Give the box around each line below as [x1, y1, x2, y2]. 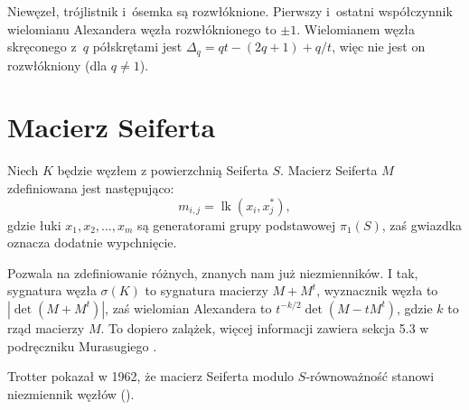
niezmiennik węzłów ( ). [7, 384, 135, 403]
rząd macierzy [7, 318, 85, 337]
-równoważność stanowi [305, 367, 435, 386]
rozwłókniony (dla [7, 55, 108, 74]
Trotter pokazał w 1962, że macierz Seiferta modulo [7, 367, 295, 386]
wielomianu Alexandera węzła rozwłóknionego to [7, 19, 277, 38]
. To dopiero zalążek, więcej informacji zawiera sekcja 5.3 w [100, 318, 429, 337]
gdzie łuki [7, 215, 61, 234]
